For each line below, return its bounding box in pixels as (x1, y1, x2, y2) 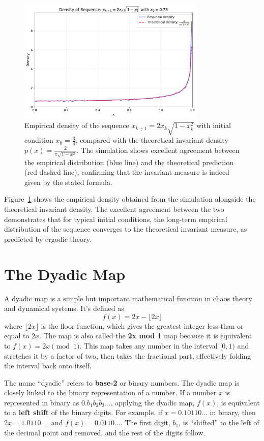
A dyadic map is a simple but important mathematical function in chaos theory (4, 293, 252, 303)
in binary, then (210, 407, 256, 418)
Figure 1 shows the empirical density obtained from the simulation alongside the (4, 194, 256, 204)
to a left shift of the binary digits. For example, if (4, 407, 162, 418)
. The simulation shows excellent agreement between (76, 144, 240, 155)
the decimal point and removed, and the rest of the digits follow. (4, 427, 206, 437)
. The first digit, (120, 417, 170, 428)
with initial (196, 120, 231, 131)
